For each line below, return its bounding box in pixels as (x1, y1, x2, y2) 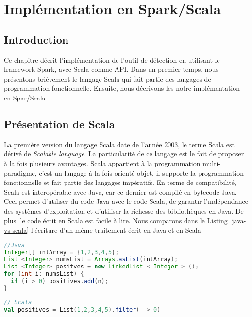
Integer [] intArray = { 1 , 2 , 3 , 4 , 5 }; (4, 249, 119, 256)
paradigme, (4, 167, 37, 178)
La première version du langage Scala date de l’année (4, 139, 162, 149)
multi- (202, 158, 221, 168)
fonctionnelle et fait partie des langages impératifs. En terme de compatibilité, (4, 177, 236, 187)
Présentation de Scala (4, 116, 115, 131)
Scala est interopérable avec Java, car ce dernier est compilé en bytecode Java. (4, 186, 237, 197)
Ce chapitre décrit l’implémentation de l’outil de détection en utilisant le (4, 54, 220, 65)
